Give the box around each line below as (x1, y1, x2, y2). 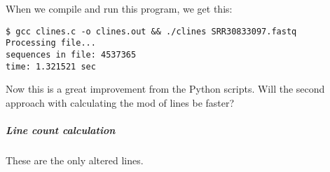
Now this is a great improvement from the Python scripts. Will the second (6, 81, 325, 96)
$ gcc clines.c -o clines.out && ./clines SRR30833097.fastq (6, 26, 297, 37)
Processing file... (6, 38, 96, 48)
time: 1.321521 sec (6, 61, 96, 72)
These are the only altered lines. (6, 152, 144, 167)
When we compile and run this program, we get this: (6, 1, 233, 15)
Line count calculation (6, 123, 116, 137)
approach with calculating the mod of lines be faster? (6, 95, 235, 110)
